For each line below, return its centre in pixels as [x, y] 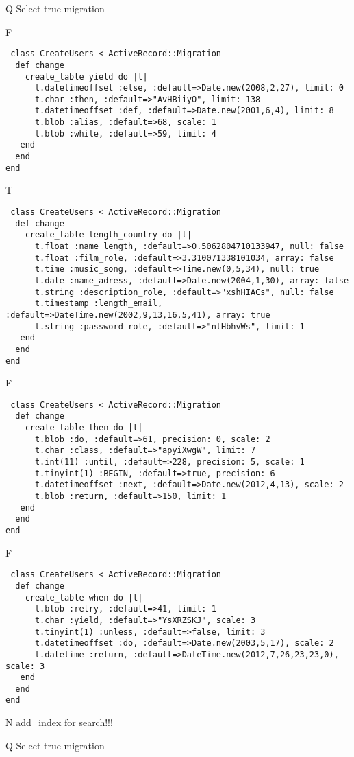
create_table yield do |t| [86, 77]
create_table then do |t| [84, 428]
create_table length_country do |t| [109, 235]
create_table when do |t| [84, 597]
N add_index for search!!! [59, 722]
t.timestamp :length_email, [99, 304]
